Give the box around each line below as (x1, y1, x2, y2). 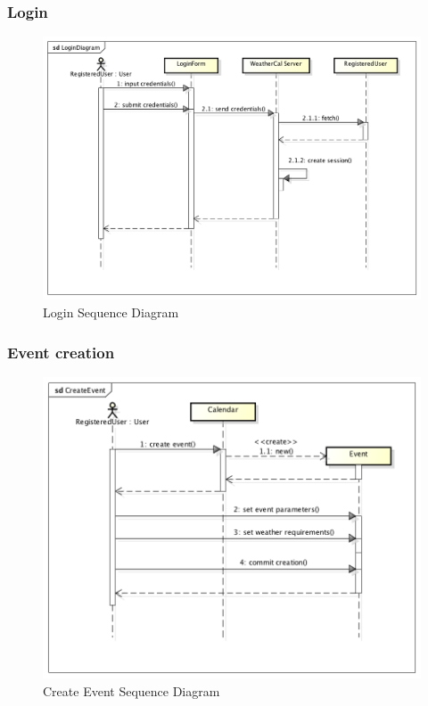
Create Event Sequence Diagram (43, 681, 220, 700)
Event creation (7, 341, 115, 363)
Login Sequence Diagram (43, 303, 179, 322)
